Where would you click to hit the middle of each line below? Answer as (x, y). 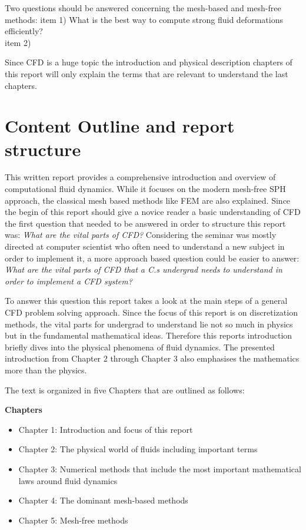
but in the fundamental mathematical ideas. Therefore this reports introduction (149, 335)
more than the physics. (46, 370)
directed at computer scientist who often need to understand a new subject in (145, 246)
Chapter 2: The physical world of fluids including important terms (138, 449)
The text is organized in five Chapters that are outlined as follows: (125, 390)
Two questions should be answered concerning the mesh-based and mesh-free (143, 8)
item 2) (18, 42)
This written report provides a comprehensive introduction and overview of (140, 177)
